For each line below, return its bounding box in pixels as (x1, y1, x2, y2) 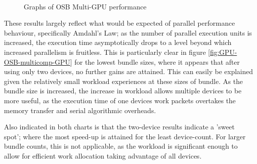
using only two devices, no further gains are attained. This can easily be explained (4, 66, 253, 77)
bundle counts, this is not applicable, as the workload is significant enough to (4, 141, 238, 151)
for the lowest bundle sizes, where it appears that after (74, 56, 240, 67)
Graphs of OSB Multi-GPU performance (24, 1, 147, 11)
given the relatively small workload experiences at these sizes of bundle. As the (4, 76, 243, 86)
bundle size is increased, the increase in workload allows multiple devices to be (4, 85, 242, 96)
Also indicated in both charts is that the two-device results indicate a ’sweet (4, 122, 235, 132)
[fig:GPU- (208, 46, 237, 57)
